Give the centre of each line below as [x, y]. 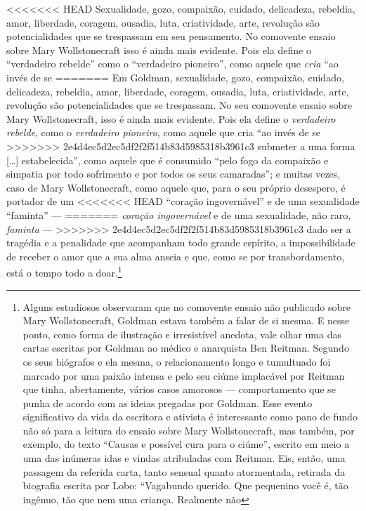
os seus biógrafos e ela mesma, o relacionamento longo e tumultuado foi [177, 361]
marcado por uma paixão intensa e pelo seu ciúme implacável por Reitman [184, 375]
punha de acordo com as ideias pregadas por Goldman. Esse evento [168, 403]
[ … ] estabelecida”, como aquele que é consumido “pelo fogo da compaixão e [168, 160]
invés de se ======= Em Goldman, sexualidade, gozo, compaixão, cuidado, [175, 77]
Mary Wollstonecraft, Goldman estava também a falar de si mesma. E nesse [186, 320]
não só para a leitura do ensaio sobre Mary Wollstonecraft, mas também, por [189, 430]
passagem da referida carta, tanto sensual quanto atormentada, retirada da [184, 471]
